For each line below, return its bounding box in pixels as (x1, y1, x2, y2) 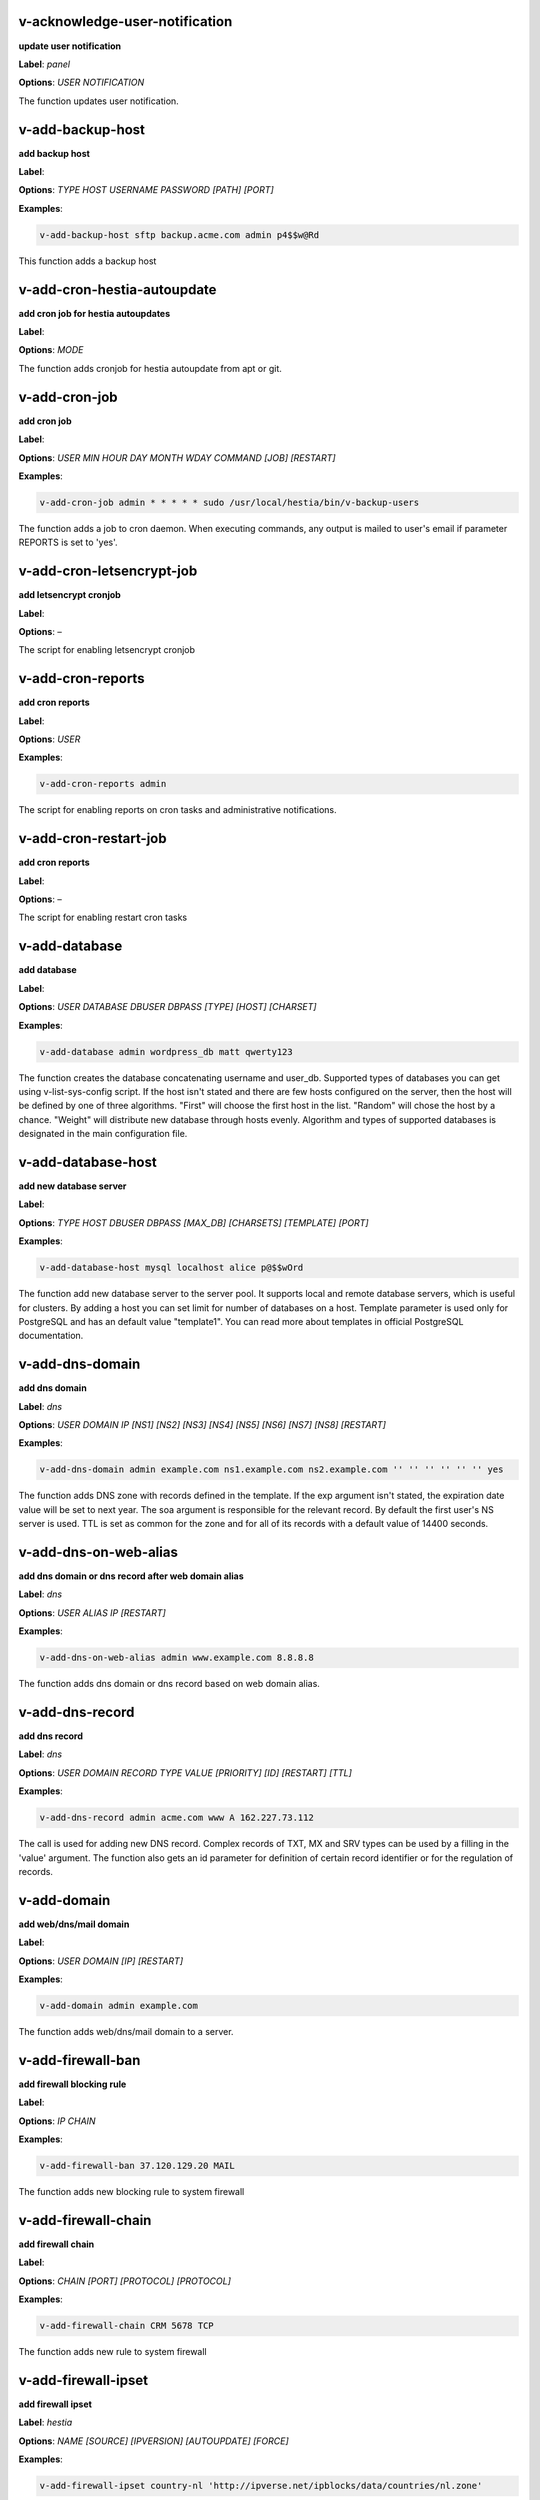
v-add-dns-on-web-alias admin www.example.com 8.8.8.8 (39, 1652, 314, 1664)
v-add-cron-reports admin (39, 778, 167, 790)
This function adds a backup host (18, 255, 157, 267)
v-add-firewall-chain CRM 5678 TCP (39, 2320, 214, 2332)
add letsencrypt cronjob (18, 589, 122, 601)
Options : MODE (18, 344, 84, 356)
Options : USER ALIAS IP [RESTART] (18, 1606, 167, 1619)
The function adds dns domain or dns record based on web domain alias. (18, 1678, 320, 1690)
